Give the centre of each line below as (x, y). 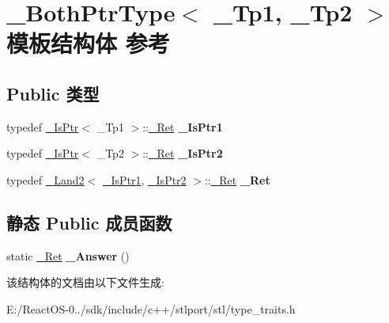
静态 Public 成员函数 (89, 222)
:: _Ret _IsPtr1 (183, 126)
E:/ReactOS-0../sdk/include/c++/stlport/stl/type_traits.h (151, 308)
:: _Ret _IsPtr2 (183, 153)
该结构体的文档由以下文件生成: (85, 282)
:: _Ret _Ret (237, 179)
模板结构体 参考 (88, 43)
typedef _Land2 (45, 179)
